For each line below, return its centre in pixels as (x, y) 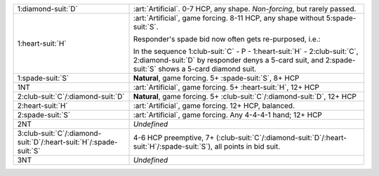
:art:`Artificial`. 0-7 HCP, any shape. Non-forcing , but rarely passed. (245, 9)
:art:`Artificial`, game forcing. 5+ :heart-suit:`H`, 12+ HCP (226, 87)
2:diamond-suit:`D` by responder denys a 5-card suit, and (228, 60)
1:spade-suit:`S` (43, 78)
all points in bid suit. (247, 146)
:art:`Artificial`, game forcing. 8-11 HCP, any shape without (229, 18)
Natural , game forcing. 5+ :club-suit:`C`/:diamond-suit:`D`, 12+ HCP (245, 96)
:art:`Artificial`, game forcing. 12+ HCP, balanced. (214, 106)
